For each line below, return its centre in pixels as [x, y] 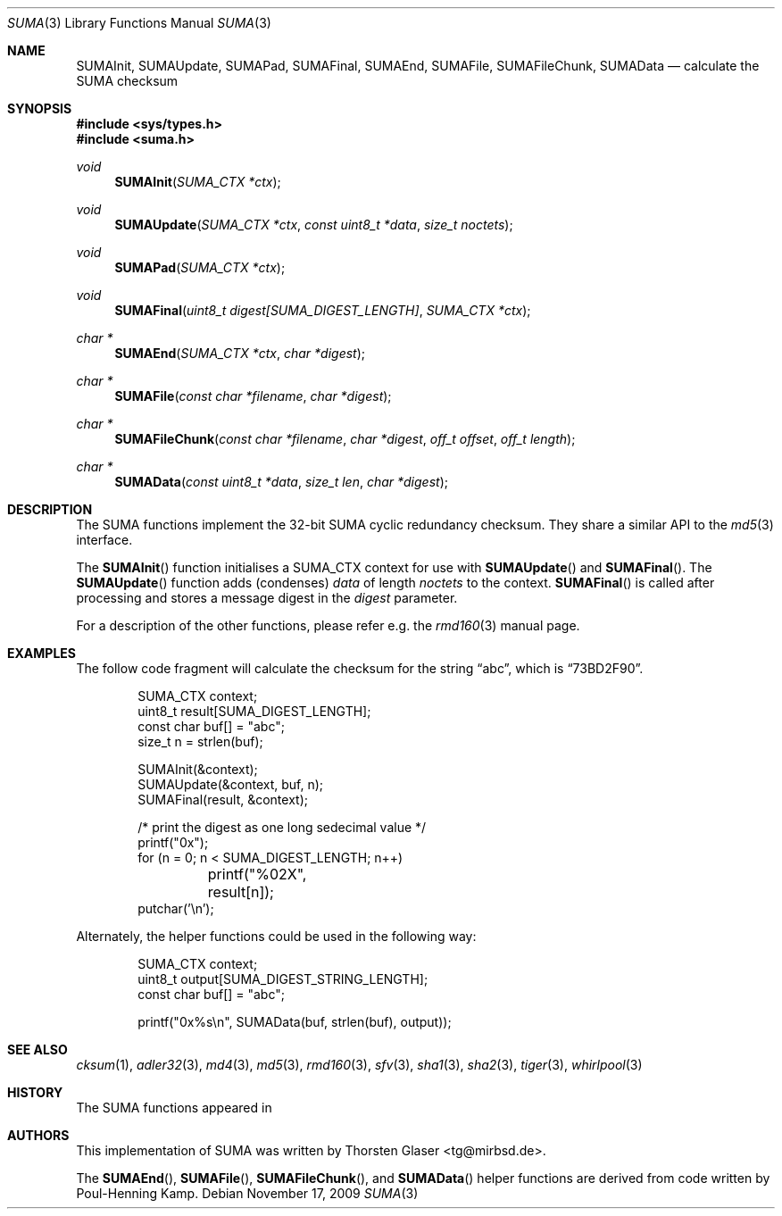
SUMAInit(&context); [198, 769]
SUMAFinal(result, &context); [223, 800]
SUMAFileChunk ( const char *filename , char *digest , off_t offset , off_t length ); [345, 439]
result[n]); [241, 892]
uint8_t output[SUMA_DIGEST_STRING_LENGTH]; [283, 979]
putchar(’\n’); [176, 908]
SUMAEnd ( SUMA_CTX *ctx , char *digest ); [240, 353]
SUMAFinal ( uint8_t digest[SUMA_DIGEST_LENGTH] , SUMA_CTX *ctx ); [323, 310]
